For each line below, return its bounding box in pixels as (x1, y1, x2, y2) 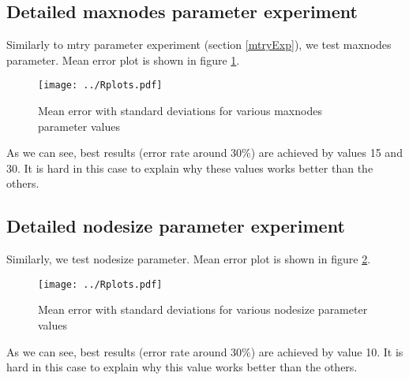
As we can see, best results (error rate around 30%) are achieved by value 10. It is (6, 343, 403, 360)
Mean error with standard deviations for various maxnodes (38, 102, 322, 119)
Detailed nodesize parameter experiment (6, 214, 345, 238)
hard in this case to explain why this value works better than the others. (6, 359, 358, 375)
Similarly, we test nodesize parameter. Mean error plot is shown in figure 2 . (6, 251, 371, 267)
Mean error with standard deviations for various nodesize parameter (38, 301, 368, 318)
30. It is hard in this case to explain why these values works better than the (6, 159, 373, 176)
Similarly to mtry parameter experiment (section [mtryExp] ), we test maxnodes (6, 36, 392, 53)
